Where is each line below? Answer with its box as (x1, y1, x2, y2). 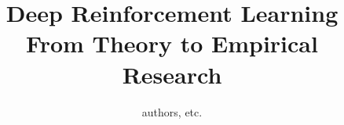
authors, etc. (141, 103, 203, 120)
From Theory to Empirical (26, 27, 318, 59)
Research (122, 58, 222, 90)
